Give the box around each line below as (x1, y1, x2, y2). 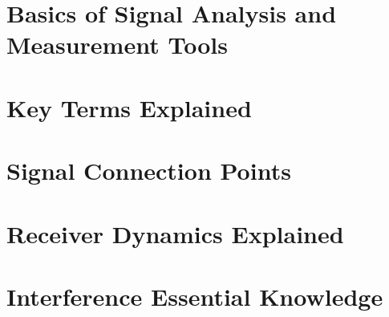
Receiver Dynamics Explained (6, 217, 344, 250)
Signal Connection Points (6, 154, 291, 187)
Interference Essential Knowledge (6, 279, 383, 312)
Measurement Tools (6, 28, 228, 61)
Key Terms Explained (6, 91, 252, 124)
